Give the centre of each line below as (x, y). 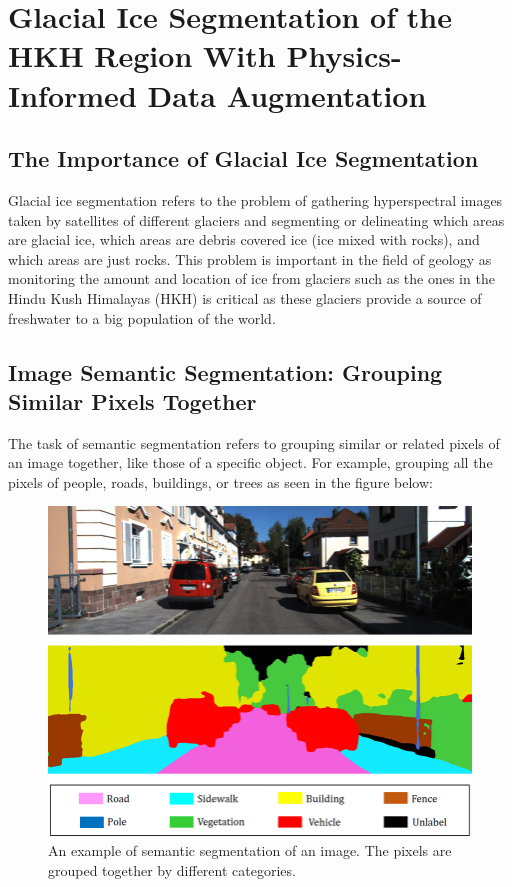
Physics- (344, 55)
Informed (72, 94)
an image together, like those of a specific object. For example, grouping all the (250, 462)
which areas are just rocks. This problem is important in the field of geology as (250, 258)
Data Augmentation (287, 94)
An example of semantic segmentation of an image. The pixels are (250, 850)
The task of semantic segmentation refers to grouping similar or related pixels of (254, 442)
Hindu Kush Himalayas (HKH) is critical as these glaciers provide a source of (245, 297)
